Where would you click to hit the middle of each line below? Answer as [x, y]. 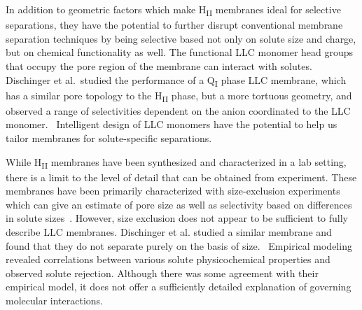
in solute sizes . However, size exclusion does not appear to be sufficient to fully [177, 218]
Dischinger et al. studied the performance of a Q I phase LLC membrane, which [176, 80]
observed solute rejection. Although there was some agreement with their [162, 273]
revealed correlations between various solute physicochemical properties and [168, 259]
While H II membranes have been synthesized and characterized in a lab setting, [176, 162]
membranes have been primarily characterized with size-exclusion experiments [173, 191]
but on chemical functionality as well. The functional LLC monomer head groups [180, 52]
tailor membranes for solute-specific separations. [109, 138]
